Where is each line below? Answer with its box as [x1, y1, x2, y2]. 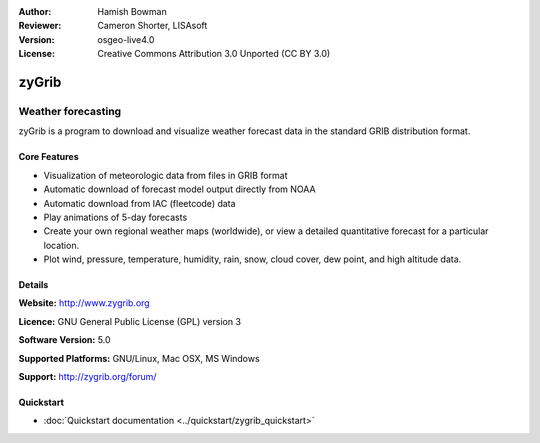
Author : [18, 6, 52, 17]
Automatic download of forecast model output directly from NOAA [43, 183, 316, 195]
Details [18, 279, 49, 291]
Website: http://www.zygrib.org [18, 297, 150, 309]
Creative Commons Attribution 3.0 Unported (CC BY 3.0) [97, 48, 331, 60]
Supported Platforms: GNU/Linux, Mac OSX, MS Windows [18, 352, 260, 364]
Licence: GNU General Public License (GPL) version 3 [18, 315, 242, 327]
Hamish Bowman [97, 6, 167, 17]
